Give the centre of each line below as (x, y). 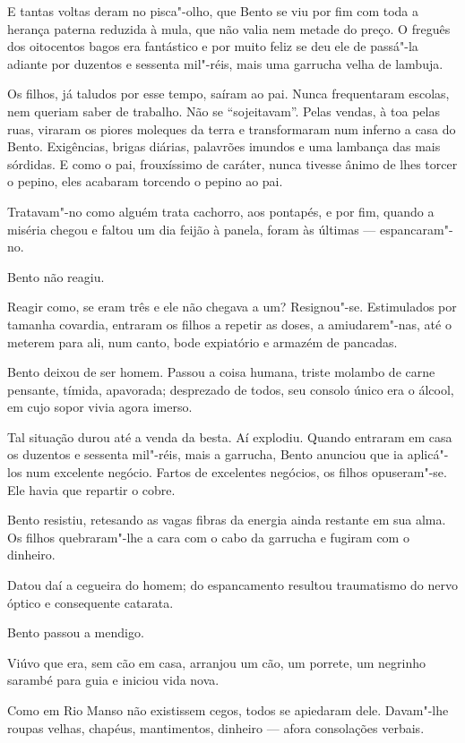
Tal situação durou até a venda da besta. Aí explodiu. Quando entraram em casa (230, 436)
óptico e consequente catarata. (90, 602)
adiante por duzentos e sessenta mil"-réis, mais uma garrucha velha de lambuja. (225, 63)
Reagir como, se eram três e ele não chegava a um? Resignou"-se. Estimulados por (232, 307)
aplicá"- (428, 454)
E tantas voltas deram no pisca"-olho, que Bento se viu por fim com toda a (213, 11)
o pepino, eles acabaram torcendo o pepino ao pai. (145, 181)
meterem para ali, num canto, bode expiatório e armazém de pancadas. (202, 342)
